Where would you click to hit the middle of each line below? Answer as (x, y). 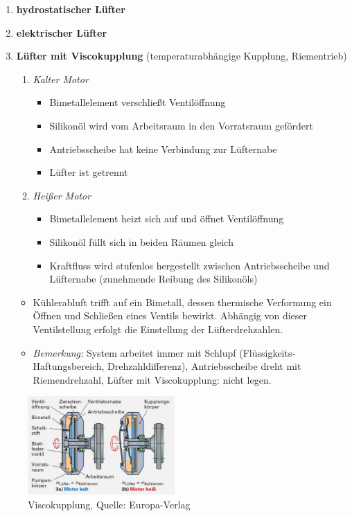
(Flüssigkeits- (267, 352)
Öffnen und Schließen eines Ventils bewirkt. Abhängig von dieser (170, 315)
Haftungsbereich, (69, 366)
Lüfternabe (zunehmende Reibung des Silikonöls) (153, 279)
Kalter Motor (61, 79)
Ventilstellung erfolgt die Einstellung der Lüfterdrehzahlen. (158, 329)
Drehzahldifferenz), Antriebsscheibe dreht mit (204, 366)
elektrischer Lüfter (62, 32)
